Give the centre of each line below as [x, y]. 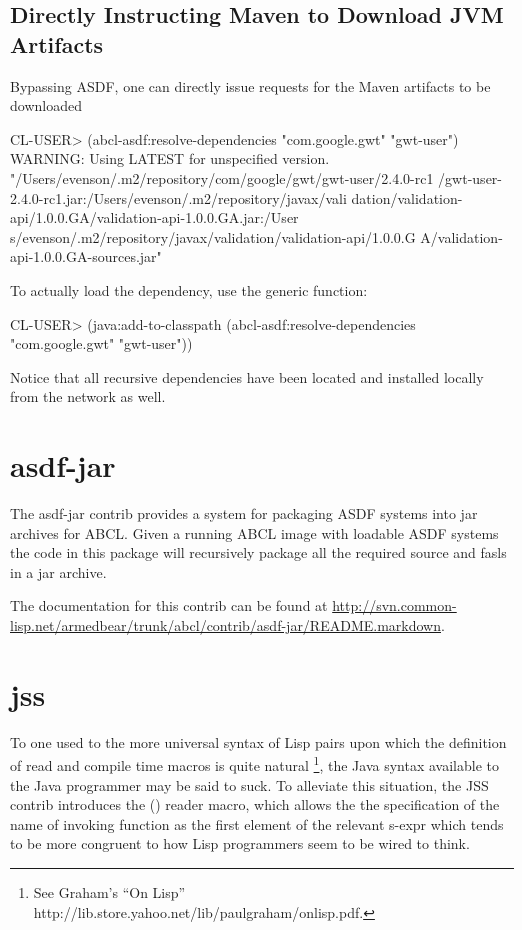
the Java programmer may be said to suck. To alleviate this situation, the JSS [249, 784]
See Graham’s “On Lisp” [109, 891]
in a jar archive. [58, 571]
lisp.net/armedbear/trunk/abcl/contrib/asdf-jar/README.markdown [225, 625]
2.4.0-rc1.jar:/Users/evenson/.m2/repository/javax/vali [178, 197]
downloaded [46, 105]
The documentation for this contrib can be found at [169, 605]
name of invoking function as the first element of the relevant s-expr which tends [257, 823]
